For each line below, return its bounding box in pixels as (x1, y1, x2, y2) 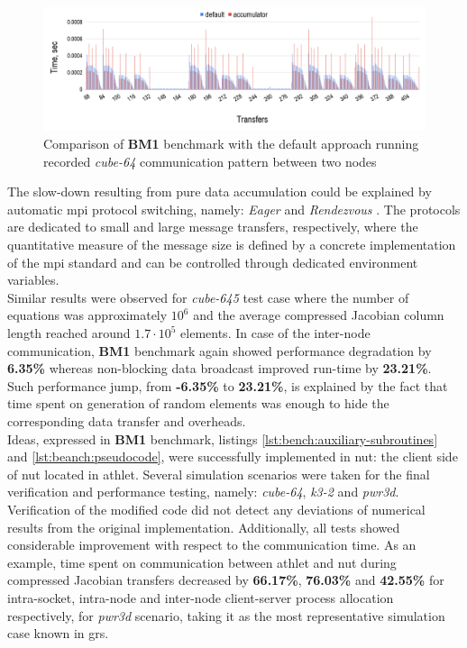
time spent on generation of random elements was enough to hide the (7, 394, 389, 413)
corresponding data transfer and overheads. (7, 411, 246, 430)
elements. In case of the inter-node (180, 324, 371, 342)
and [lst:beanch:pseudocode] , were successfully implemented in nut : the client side (7, 447, 458, 466)
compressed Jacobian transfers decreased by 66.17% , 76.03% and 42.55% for (7, 570, 444, 589)
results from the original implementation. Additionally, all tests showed (7, 517, 400, 536)
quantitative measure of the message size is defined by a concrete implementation (7, 235, 456, 254)
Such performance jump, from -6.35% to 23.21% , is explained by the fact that (7, 376, 448, 395)
